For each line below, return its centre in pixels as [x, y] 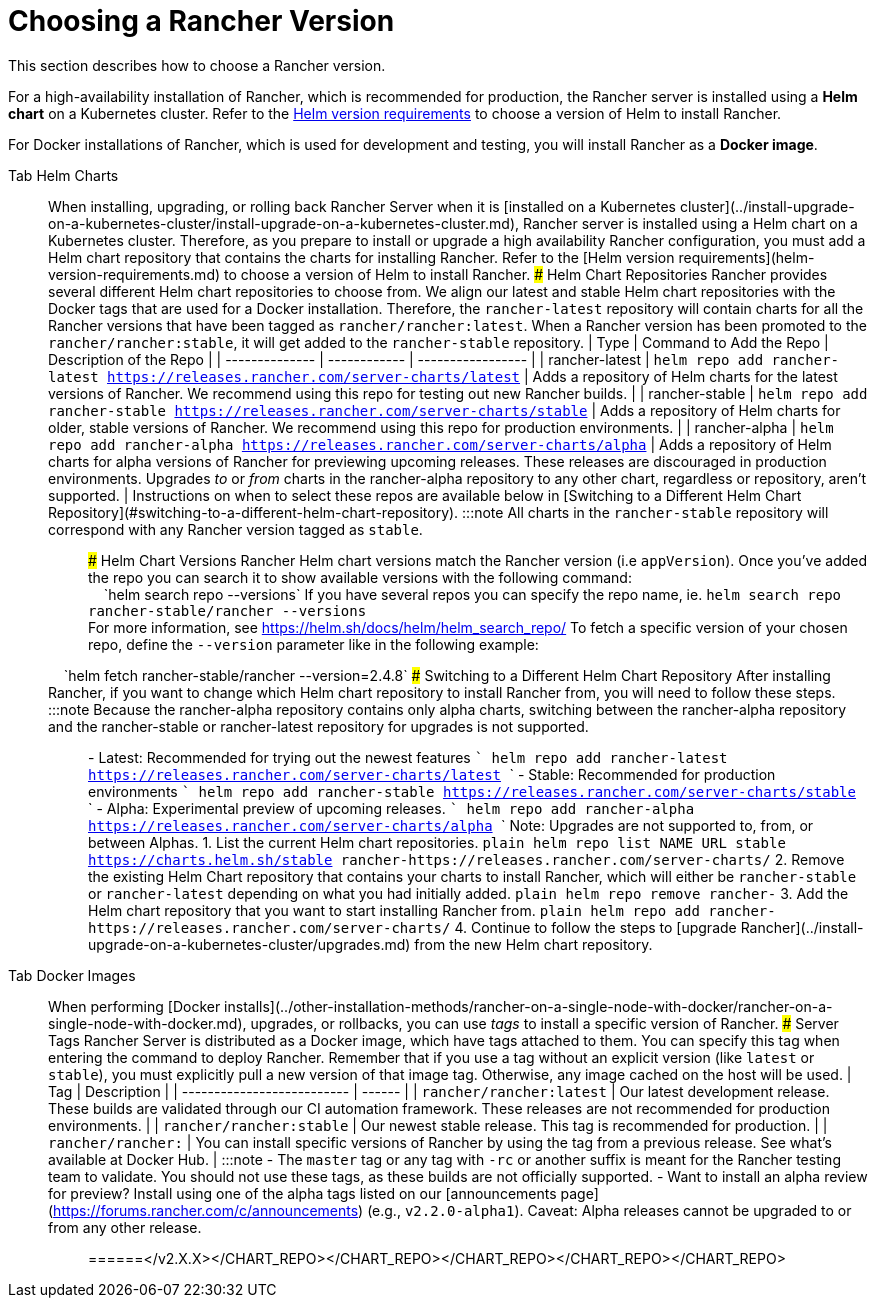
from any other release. [125, 1227]
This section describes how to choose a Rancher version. [197, 65]
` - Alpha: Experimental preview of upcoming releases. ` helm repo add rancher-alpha [391, 808]
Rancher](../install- [802, 927]
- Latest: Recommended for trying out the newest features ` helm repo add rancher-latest [408, 757]
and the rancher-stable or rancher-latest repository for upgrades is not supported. [318, 726]
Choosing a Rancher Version [201, 21]
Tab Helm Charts [63, 175]
